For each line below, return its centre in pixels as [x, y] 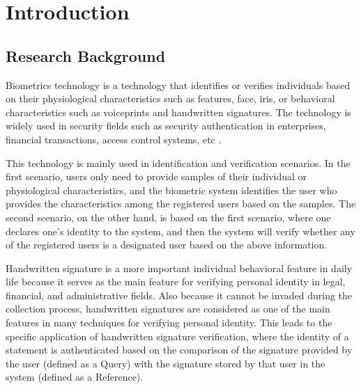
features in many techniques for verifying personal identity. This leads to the [169, 323]
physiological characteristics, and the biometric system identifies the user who [171, 190]
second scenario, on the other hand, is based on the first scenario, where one [168, 217]
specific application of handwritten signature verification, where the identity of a [177, 336]
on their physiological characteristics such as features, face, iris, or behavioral [170, 98]
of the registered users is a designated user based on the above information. [167, 245]
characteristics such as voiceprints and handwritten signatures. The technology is [178, 112]
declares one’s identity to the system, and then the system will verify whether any [180, 231]
